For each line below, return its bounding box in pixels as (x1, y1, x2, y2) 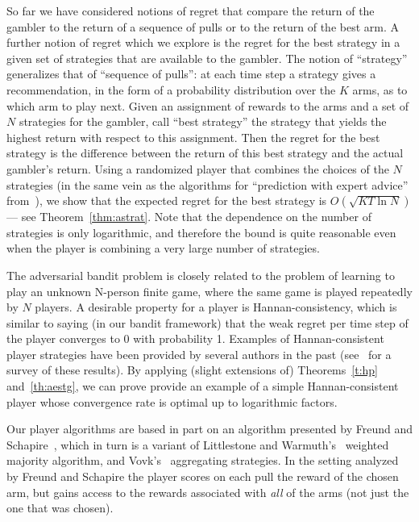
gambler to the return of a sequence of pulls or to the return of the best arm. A (6, 18, 399, 35)
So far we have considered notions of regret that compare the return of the (6, 2, 375, 19)
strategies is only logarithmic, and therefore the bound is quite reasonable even (6, 223, 396, 240)
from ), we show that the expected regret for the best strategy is (6, 192, 327, 209)
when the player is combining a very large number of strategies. (6, 240, 320, 257)
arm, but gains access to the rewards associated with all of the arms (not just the (6, 483, 409, 500)
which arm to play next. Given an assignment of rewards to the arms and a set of (6, 97, 409, 114)
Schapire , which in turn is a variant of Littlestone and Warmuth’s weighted (6, 436, 389, 453)
